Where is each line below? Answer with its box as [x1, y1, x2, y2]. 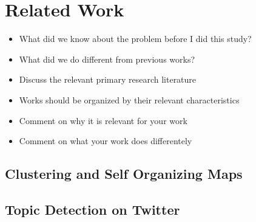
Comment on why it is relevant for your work [19, 114, 187, 127]
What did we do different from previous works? [19, 52, 195, 65]
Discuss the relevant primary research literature [19, 73, 197, 86]
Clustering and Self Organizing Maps [5, 164, 243, 183]
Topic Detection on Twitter [5, 199, 180, 218]
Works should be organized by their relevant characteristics [19, 93, 240, 106]
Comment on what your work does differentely [19, 134, 192, 147]
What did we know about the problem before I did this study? [19, 32, 252, 45]
